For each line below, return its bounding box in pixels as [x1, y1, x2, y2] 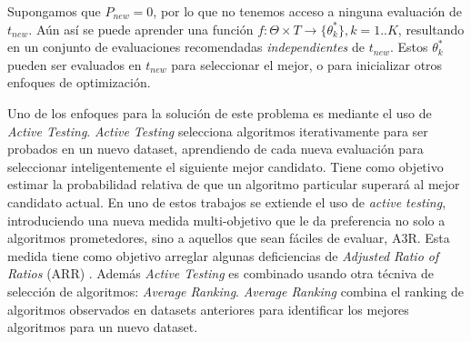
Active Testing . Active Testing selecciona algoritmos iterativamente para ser [7, 121, 428, 140]
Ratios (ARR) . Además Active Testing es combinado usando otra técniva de [7, 264, 435, 283]
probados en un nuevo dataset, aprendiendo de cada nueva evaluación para [7, 139, 424, 158]
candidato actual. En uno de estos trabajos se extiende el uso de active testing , [7, 192, 446, 211]
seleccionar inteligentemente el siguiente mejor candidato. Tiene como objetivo [7, 156, 444, 176]
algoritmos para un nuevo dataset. [7, 317, 198, 337]
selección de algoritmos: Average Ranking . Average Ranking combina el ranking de [7, 281, 465, 300]
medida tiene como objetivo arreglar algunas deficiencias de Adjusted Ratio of [7, 246, 439, 265]
